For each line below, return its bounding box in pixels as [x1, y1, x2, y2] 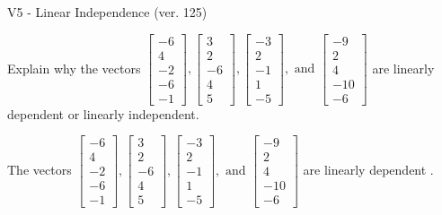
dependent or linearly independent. [7, 104, 199, 123]
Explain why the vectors [7, 58, 141, 77]
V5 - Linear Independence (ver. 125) [7, 3, 208, 21]
